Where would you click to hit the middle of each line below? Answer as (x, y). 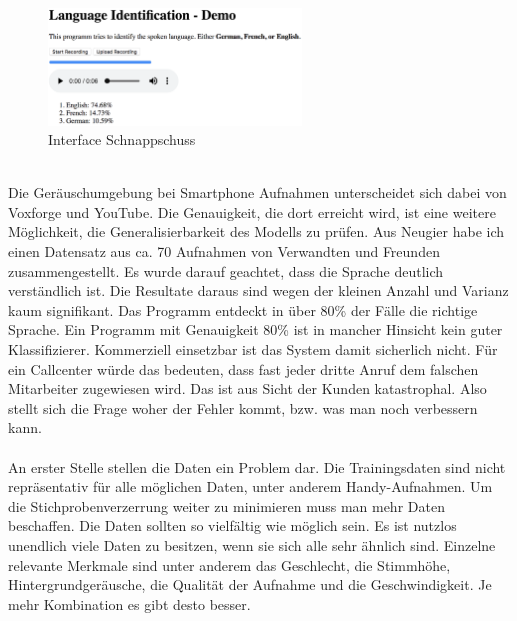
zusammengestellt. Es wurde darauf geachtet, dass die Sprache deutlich (226, 270)
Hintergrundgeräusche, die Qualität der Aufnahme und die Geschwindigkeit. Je (250, 584)
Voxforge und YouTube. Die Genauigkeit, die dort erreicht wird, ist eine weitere (252, 211)
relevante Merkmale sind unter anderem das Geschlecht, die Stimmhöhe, (229, 564)
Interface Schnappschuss (122, 139)
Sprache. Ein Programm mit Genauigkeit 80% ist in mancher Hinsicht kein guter (255, 329)
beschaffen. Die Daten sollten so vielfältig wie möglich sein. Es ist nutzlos (232, 525)
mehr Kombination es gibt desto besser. (129, 603)
